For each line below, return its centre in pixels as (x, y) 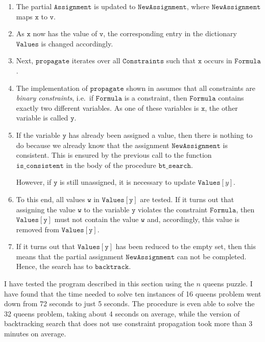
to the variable (107, 209)
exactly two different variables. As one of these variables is (107, 107)
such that (181, 60)
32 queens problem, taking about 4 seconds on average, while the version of (122, 313)
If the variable (38, 135)
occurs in (218, 60)
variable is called (42, 118)
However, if (34, 182)
